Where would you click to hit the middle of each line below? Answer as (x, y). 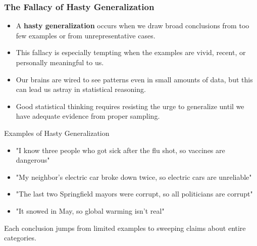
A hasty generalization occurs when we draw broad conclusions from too (133, 26)
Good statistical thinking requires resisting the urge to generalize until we (130, 106)
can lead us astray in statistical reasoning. (81, 89)
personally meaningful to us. (60, 62)
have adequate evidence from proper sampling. (88, 116)
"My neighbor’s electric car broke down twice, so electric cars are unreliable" (134, 177)
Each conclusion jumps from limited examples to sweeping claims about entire (125, 228)
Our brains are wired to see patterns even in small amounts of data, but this (134, 79)
